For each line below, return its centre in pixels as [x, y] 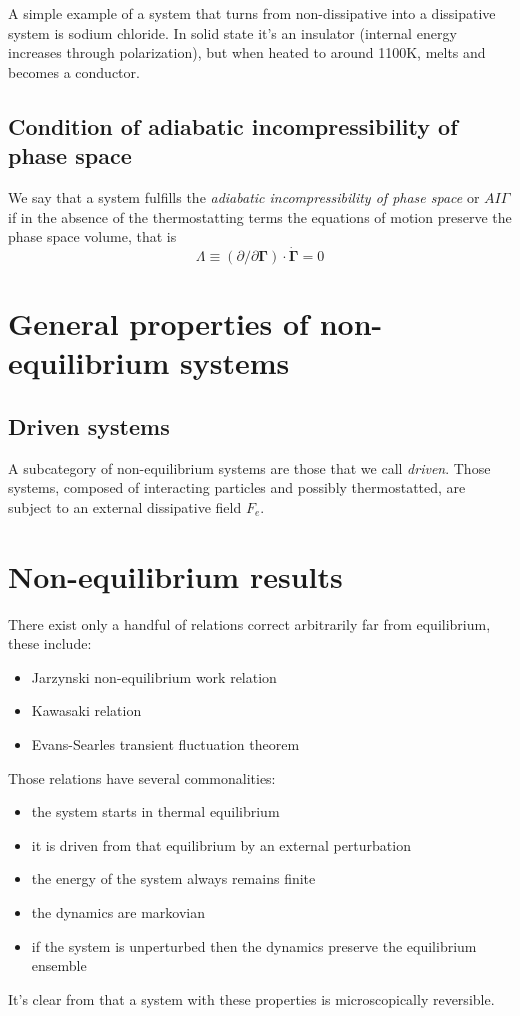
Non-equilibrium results [175, 575]
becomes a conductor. [74, 71]
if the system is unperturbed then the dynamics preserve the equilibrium [254, 945]
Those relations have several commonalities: [142, 777]
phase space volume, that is [92, 236]
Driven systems [89, 425]
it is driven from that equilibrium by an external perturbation [221, 844]
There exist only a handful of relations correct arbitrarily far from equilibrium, [249, 623]
